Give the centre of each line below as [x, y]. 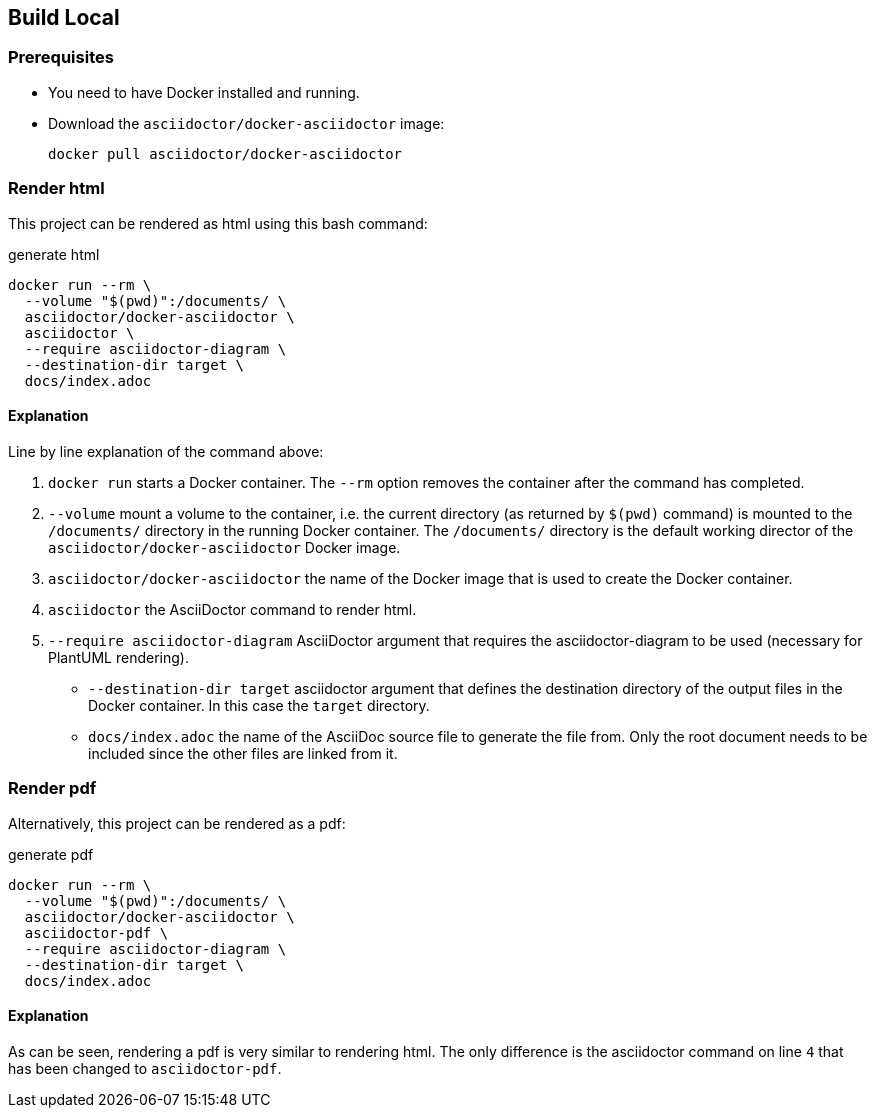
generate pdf [51, 854]
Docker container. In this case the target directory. [259, 705]
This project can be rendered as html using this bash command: [218, 223]
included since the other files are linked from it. [243, 753]
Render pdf [52, 788]
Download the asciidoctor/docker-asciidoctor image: [246, 123]
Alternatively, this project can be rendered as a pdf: [177, 823]
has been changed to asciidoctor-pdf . [145, 1068]
